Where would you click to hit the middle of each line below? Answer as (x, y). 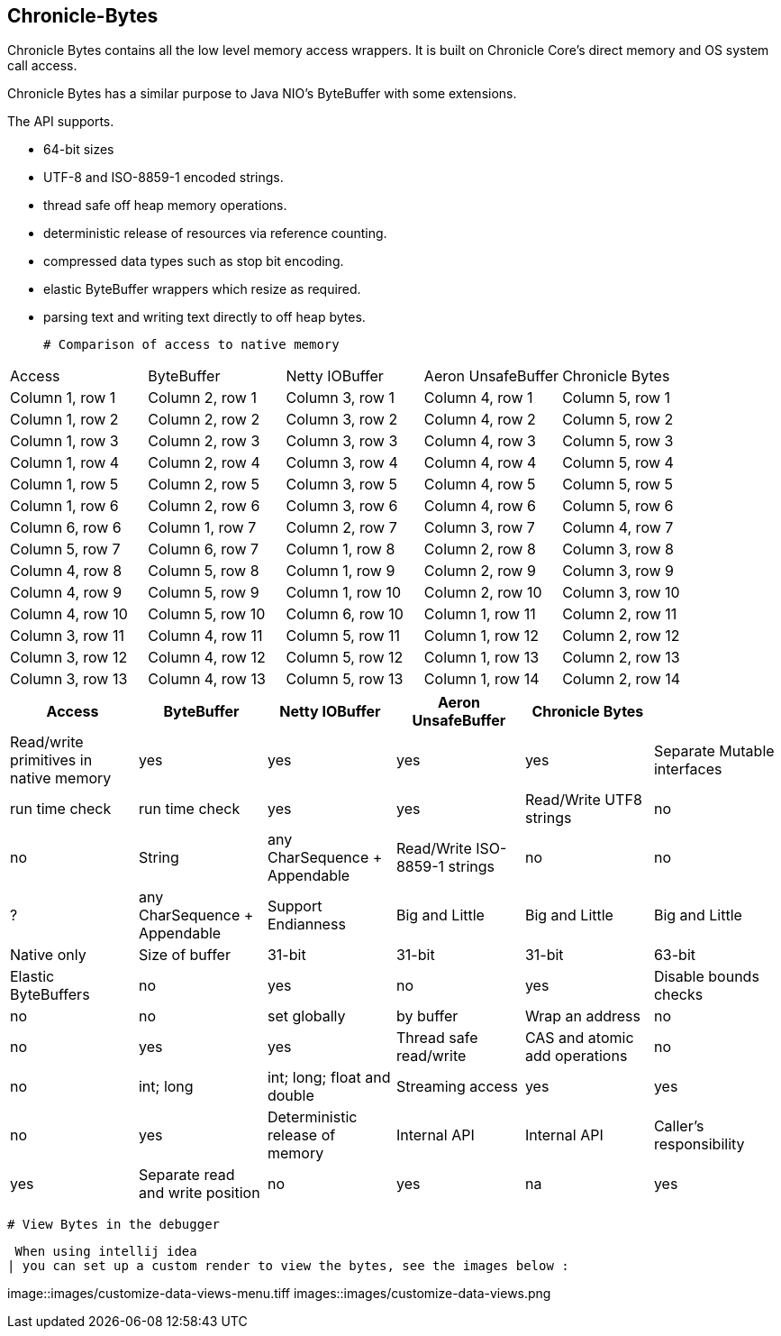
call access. (42, 66)
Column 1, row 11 (480, 614)
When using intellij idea (106, 1252)
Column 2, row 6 (204, 506)
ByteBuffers (50, 995)
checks (678, 995)
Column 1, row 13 (481, 658)
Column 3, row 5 (341, 485)
